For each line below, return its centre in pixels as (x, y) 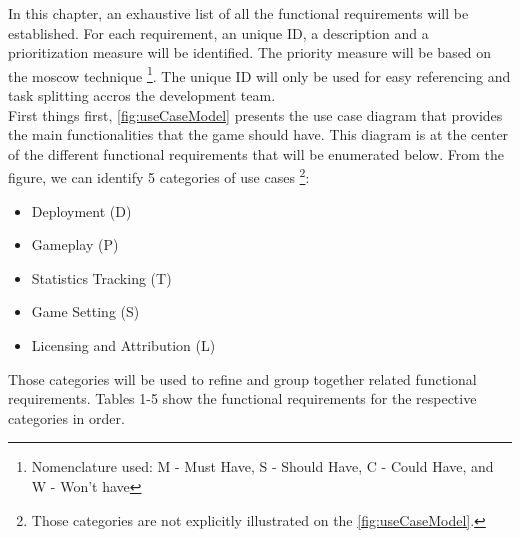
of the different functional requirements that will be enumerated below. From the (256, 153)
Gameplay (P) (75, 244)
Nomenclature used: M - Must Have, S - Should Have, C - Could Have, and (262, 466)
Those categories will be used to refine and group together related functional (242, 378)
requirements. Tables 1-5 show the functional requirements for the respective (242, 398)
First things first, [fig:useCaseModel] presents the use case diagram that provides (255, 114)
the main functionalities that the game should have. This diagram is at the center (258, 134)
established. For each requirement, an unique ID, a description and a (218, 32)
